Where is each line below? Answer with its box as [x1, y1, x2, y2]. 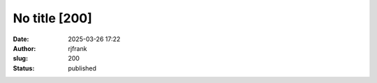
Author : [13, 44, 36, 52]
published [68, 63, 97, 73]
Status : [13, 63, 35, 73]
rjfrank [68, 44, 87, 52]
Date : [13, 35, 29, 43]
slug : [13, 54, 28, 63]
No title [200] [13, 10, 92, 26]
